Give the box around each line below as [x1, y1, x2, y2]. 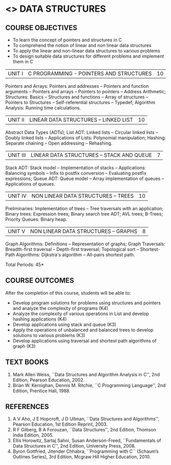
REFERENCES [5, 402, 50, 411]
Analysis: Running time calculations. [5, 105, 81, 111]
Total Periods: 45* [5, 262, 44, 268]
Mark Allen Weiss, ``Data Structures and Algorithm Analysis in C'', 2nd [12, 371, 160, 377]
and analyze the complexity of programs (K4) [12, 305, 108, 311]
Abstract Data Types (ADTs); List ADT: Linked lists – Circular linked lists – [5, 130, 158, 135]
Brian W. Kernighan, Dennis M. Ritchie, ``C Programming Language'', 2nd [12, 382, 166, 388]
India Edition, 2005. [12, 432, 54, 438]
